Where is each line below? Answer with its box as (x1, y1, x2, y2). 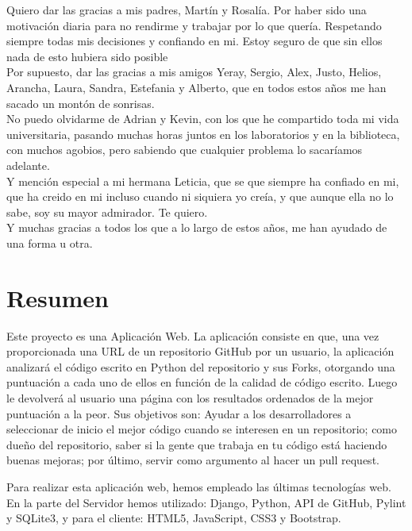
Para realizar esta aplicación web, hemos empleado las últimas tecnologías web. (6, 478, 391, 494)
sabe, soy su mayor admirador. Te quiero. (6, 203, 208, 220)
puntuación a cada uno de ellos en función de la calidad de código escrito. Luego (6, 374, 398, 391)
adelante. (6, 156, 50, 173)
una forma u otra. (6, 234, 93, 251)
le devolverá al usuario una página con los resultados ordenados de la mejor (6, 390, 374, 406)
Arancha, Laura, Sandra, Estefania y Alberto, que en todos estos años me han (6, 79, 387, 95)
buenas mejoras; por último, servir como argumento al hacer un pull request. (6, 452, 379, 468)
